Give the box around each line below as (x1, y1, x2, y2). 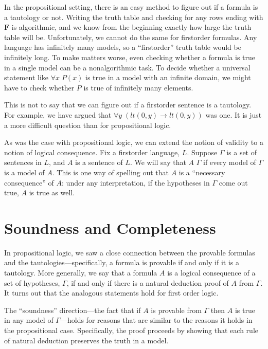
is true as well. (29, 187, 75, 198)
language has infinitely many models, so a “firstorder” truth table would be (4, 42, 241, 52)
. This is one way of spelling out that (52, 167, 169, 177)
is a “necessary (178, 167, 225, 177)
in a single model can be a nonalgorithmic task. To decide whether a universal (4, 62, 251, 72)
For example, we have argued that (4, 109, 112, 120)
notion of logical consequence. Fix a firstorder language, (4, 146, 180, 157)
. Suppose (187, 146, 218, 157)
